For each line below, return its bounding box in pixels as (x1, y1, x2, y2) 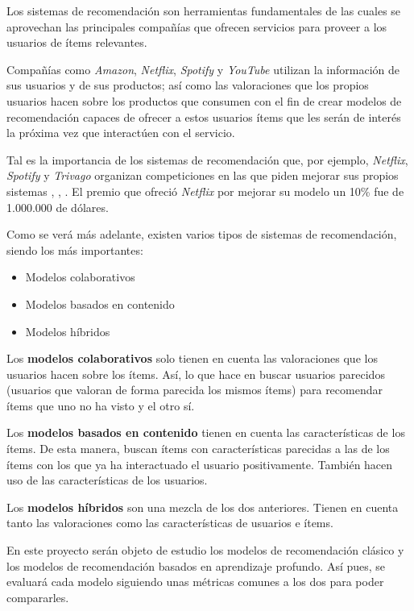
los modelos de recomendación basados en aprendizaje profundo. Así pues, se (6, 557, 386, 574)
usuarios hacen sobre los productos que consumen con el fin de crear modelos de (6, 92, 402, 109)
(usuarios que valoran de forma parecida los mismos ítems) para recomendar (6, 381, 383, 398)
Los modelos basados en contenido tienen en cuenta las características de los (6, 424, 405, 441)
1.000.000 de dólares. (6, 198, 109, 215)
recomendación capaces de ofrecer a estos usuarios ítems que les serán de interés (6, 108, 401, 125)
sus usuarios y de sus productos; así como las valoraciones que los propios (6, 77, 369, 94)
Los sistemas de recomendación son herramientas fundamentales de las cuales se (6, 2, 401, 19)
